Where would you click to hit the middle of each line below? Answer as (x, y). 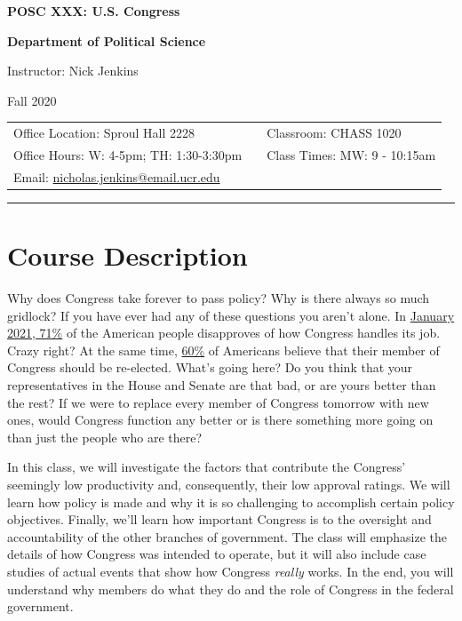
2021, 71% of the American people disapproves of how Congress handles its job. (224, 333)
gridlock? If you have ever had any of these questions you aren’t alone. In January (231, 315)
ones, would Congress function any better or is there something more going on (220, 420)
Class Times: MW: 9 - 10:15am (351, 154)
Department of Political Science (107, 40)
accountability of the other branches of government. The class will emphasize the (227, 536)
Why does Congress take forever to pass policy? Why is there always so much (219, 298)
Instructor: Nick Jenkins (73, 71)
